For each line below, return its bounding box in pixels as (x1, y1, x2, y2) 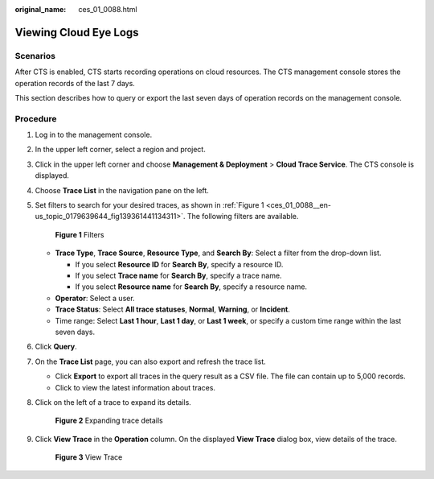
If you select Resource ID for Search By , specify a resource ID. (75, 259, 284, 269)
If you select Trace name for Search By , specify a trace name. (75, 270, 282, 280)
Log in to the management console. (35, 130, 153, 140)
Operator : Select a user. (55, 293, 136, 303)
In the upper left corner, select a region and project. (35, 145, 207, 155)
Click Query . (35, 342, 77, 352)
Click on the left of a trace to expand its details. (35, 397, 192, 407)
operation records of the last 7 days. (14, 78, 136, 88)
